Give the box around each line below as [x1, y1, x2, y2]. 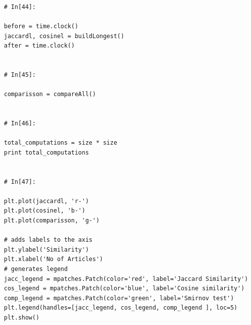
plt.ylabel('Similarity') [4, 246, 89, 253]
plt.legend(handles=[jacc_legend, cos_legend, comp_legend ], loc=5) [4, 304, 238, 312]
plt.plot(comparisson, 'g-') [4, 217, 100, 224]
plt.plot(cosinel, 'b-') [4, 207, 85, 215]
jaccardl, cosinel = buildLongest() [4, 32, 125, 40]
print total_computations [4, 149, 89, 156]
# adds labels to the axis [4, 236, 92, 244]
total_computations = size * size [4, 139, 118, 147]
